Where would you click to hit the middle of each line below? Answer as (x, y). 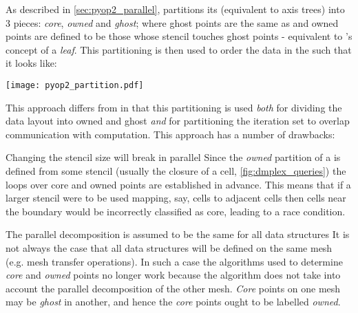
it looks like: (31, 63)
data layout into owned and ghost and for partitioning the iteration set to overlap (178, 121)
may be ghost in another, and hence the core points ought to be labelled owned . (173, 302)
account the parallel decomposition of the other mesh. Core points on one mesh (173, 288)
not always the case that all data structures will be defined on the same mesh (169, 247)
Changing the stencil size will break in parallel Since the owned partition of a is (173, 157)
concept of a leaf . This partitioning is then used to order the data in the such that (179, 49)
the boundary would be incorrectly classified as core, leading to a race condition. (176, 211)
